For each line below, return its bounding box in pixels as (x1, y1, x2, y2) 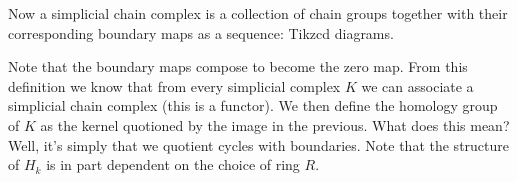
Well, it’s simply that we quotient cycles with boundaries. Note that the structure (8, 134, 510, 155)
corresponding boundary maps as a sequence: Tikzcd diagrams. (8, 22, 394, 43)
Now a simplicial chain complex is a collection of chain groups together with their (8, 3, 508, 23)
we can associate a (361, 75, 474, 96)
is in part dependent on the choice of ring (46, 154, 300, 175)
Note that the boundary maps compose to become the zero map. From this (8, 56, 468, 77)
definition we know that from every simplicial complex (8, 75, 341, 96)
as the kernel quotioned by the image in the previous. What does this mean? (40, 114, 510, 135)
